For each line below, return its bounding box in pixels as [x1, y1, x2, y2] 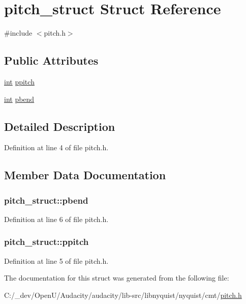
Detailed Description [4, 118, 115, 134]
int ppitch [4, 76, 35, 87]
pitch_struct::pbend [4, 194, 88, 206]
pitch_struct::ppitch [4, 235, 89, 248]
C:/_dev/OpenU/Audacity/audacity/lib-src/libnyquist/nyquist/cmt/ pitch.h [4, 289, 242, 300]
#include [4, 27, 33, 38]
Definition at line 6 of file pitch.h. [4, 213, 109, 224]
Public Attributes [4, 52, 99, 68]
